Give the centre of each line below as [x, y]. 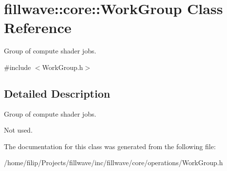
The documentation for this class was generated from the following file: [110, 146]
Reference [38, 27]
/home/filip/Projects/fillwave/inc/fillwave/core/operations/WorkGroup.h [113, 162]
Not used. [18, 130]
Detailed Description [57, 93]
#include [18, 67]
